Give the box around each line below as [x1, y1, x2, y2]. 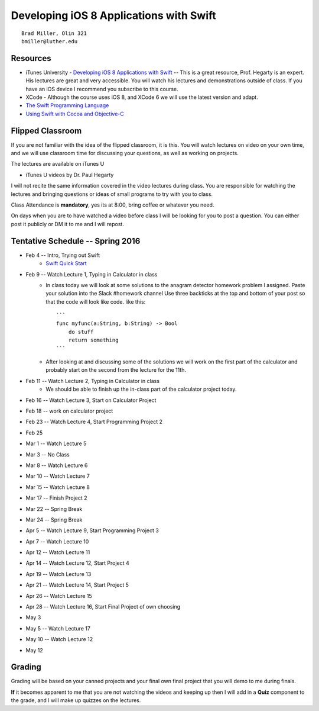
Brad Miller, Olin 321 [21, 30, 87, 37]
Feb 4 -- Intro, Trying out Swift [25, 252, 100, 259]
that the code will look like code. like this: [45, 298, 146, 305]
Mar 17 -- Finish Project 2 [25, 494, 87, 501]
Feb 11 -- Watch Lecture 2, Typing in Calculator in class [25, 377, 159, 384]
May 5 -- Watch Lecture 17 [25, 625, 91, 632]
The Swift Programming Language [25, 102, 109, 109]
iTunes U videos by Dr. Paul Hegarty [25, 171, 114, 178]
